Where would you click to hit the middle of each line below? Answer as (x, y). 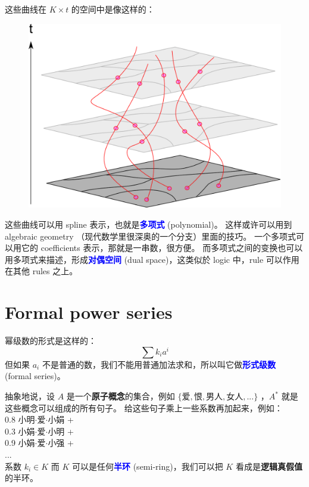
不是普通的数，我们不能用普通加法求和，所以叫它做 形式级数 (159, 364)
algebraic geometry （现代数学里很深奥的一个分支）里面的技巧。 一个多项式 (150, 236)
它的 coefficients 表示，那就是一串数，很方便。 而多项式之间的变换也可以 (162, 248)
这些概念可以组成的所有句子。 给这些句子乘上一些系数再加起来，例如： (144, 407)
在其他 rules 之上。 (41, 271)
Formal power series (89, 312)
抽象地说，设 (30, 396)
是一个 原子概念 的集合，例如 (121, 396)
